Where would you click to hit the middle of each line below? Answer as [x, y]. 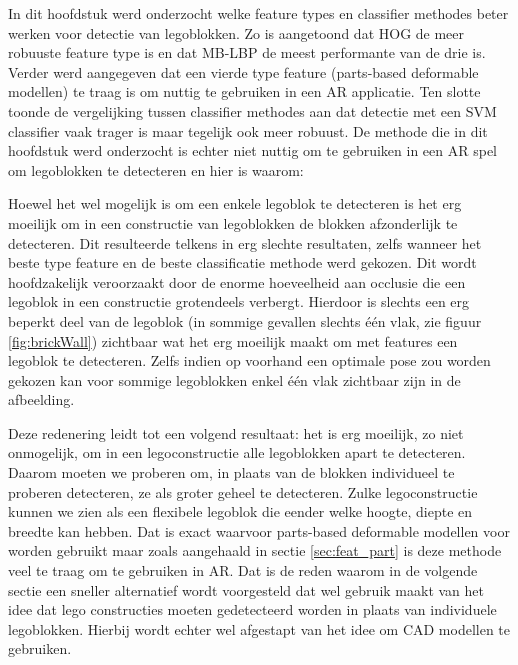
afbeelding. [41, 399]
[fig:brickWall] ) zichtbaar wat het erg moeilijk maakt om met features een [233, 340]
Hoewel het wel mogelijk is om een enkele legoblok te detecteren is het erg [235, 203]
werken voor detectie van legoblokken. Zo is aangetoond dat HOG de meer [236, 32]
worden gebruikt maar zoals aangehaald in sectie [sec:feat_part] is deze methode [255, 550]
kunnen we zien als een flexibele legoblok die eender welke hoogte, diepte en [240, 511]
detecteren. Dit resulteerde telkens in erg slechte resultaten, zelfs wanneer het [245, 242]
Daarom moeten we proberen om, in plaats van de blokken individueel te [231, 472]
